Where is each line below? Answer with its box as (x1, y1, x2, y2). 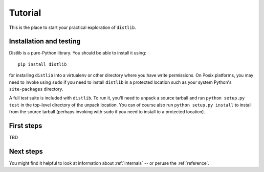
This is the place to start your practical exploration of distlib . (9, 25, 136, 30)
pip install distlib (18, 61, 67, 67)
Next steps (9, 147, 43, 155)
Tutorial (9, 7, 42, 18)
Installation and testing (9, 37, 81, 46)
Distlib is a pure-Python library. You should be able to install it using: (9, 50, 147, 56)
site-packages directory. (9, 86, 64, 92)
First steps (9, 122, 43, 130)
